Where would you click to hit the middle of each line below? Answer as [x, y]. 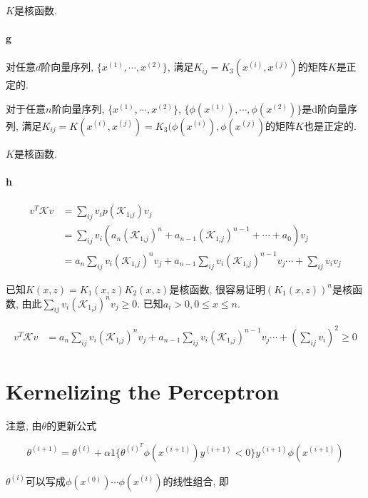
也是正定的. [330, 125]
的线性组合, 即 [196, 481]
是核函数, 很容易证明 [217, 289]
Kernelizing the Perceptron [143, 391]
